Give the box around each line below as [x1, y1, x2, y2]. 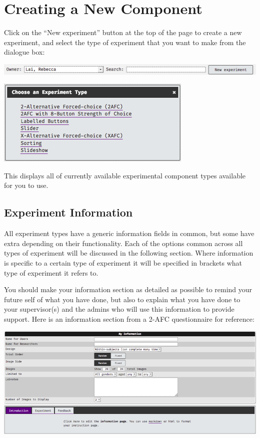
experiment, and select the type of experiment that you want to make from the [4, 37, 246, 47]
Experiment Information [4, 204, 133, 220]
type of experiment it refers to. [4, 267, 98, 278]
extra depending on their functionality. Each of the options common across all [4, 238, 243, 248]
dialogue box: [4, 47, 45, 57]
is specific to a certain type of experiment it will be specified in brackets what [4, 257, 242, 268]
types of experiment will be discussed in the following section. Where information [4, 248, 253, 258]
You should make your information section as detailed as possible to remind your [4, 284, 252, 295]
